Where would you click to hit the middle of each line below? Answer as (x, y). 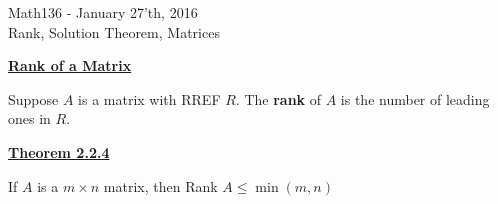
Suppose (33, 98)
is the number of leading (415, 98)
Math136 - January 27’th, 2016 (103, 12)
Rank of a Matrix (70, 65)
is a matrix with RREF (149, 98)
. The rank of (278, 98)
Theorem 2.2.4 (59, 151)
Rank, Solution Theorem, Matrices (114, 31)
